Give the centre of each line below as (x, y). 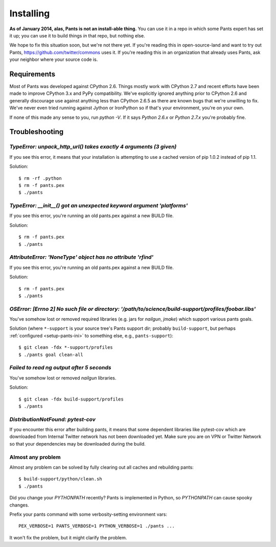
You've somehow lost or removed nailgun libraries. (63, 378)
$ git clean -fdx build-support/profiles (71, 399)
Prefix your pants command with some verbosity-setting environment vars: (88, 514)
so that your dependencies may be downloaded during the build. (77, 444)
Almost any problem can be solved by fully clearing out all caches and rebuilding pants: (101, 467)
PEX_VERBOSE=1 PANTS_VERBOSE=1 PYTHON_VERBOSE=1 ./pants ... (97, 526)
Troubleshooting (37, 132)
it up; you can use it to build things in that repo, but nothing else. (77, 35)
